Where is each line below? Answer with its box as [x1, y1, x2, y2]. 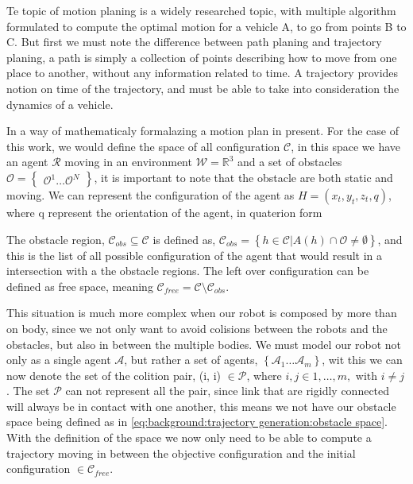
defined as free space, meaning [6, 277, 153, 294]
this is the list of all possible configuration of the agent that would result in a [6, 246, 383, 263]
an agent [6, 153, 48, 170]
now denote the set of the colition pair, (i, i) [6, 366, 222, 383]
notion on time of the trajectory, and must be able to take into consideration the [6, 79, 399, 96]
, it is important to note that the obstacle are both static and [94, 168, 393, 185]
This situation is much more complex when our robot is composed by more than [6, 304, 397, 321]
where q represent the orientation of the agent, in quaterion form [6, 203, 322, 220]
